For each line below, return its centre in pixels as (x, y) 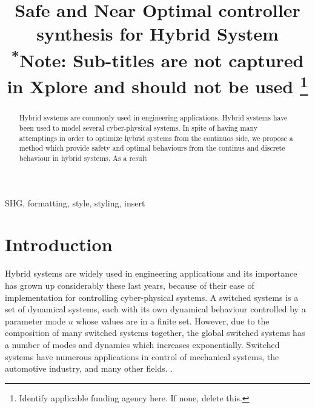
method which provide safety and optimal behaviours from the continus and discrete (152, 148)
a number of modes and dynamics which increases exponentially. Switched (142, 344)
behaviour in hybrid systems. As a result (83, 158)
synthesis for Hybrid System (157, 34)
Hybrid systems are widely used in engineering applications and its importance (151, 273)
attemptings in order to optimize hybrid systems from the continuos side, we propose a (156, 138)
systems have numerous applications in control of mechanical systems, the (142, 356)
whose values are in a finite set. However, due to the (173, 321)
